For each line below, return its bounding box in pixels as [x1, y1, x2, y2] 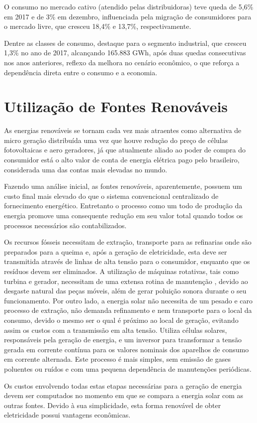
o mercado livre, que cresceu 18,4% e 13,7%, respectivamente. [4, 21, 191, 31]
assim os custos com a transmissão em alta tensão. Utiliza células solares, [4, 324, 227, 335]
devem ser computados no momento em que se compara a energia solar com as [4, 390, 244, 401]
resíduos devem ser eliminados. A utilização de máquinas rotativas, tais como [4, 266, 239, 276]
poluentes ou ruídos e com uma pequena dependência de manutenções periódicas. [4, 363, 252, 374]
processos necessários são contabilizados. [4, 220, 127, 230]
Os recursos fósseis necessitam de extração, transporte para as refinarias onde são [4, 237, 252, 247]
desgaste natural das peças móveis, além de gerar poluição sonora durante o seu [4, 285, 247, 296]
